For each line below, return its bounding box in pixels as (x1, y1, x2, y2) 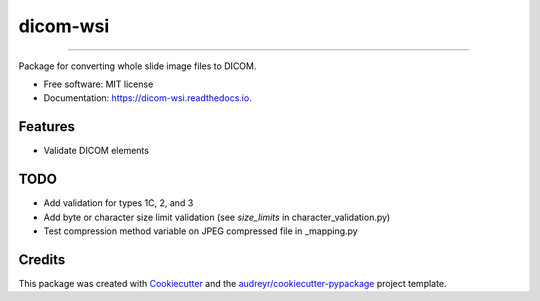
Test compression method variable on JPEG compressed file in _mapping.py (43, 225, 359, 237)
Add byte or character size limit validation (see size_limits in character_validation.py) (43, 211, 391, 223)
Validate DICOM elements (43, 145, 150, 157)
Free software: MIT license (43, 78, 154, 90)
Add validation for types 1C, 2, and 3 (43, 197, 194, 209)
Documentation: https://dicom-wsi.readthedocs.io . (43, 92, 252, 104)
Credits (18, 251, 66, 268)
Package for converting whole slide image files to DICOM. (18, 60, 257, 72)
